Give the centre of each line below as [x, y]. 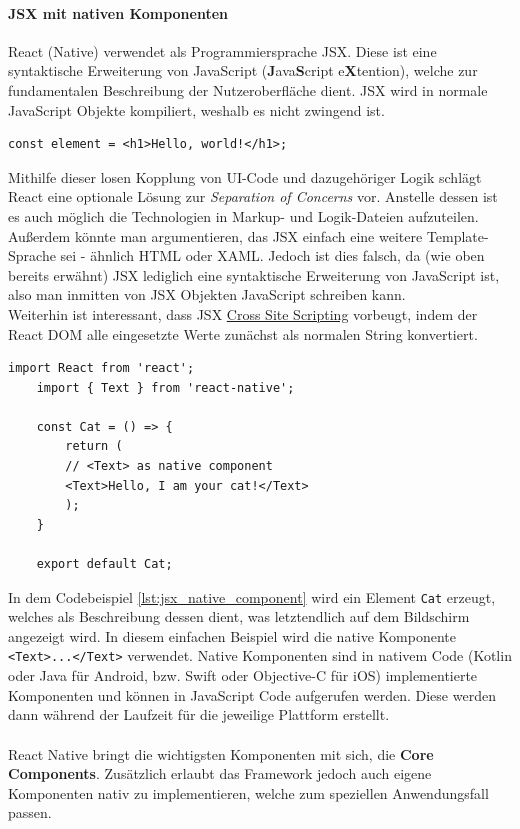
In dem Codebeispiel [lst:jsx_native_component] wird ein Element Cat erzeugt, [252, 596]
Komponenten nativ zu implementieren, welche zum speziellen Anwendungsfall [248, 792]
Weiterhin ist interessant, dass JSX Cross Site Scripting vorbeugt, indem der [243, 313]
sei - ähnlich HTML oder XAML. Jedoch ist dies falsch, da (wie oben [272, 255]
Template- [457, 235]
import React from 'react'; [101, 368]
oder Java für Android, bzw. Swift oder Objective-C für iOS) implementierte [243, 675]
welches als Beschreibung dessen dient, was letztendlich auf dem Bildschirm [239, 616]
